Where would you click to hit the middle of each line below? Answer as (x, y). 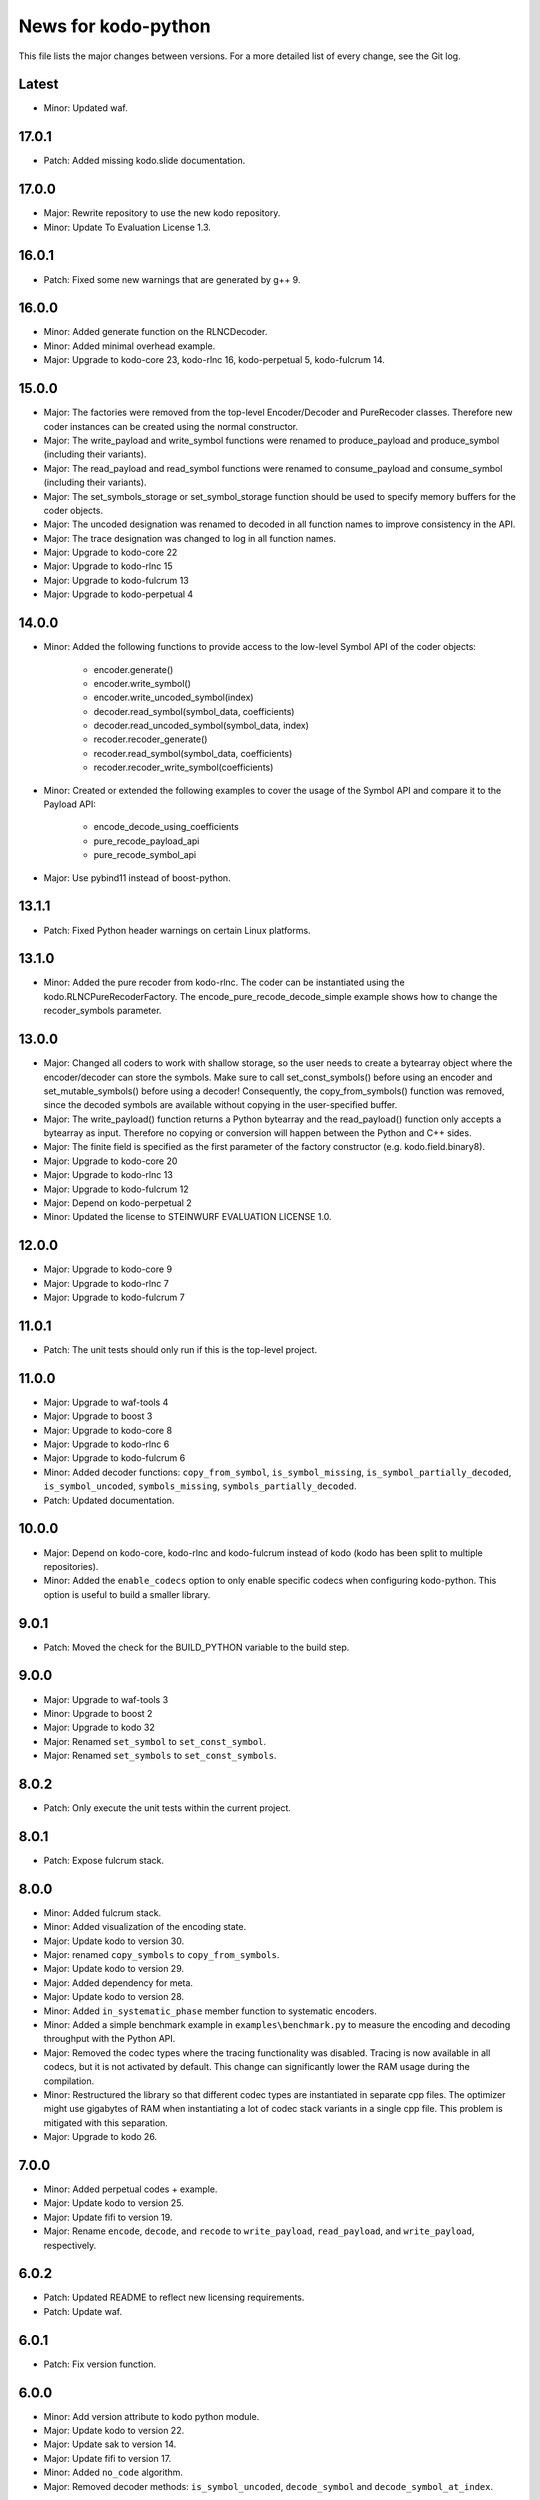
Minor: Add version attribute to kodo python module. (151, 2416)
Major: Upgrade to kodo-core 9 (108, 1269)
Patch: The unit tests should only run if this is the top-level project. (180, 1349)
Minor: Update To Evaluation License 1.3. (127, 227)
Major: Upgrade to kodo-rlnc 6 (106, 1444)
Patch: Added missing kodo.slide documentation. (144, 161)
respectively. (70, 2245)
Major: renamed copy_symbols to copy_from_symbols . (161, 1954)
